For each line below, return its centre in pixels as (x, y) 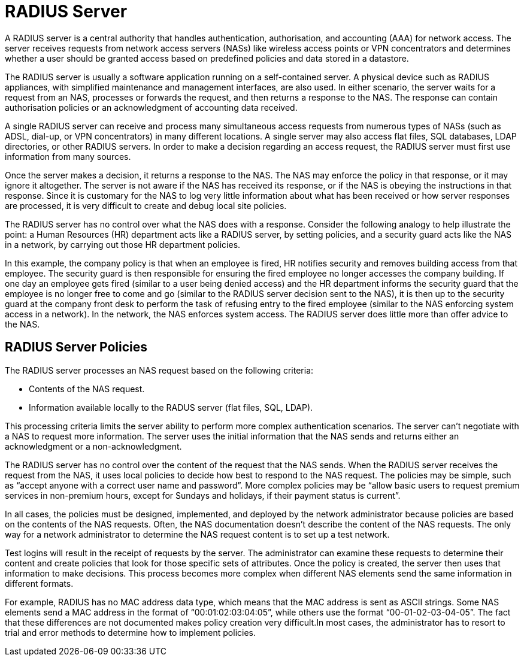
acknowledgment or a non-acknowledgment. (93, 446)
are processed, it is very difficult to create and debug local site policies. (146, 205)
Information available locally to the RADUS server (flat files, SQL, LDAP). (171, 407)
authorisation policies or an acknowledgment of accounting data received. (151, 107)
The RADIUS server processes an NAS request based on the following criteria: (159, 370)
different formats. (39, 583)
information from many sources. (68, 156)
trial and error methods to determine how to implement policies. (131, 632)
